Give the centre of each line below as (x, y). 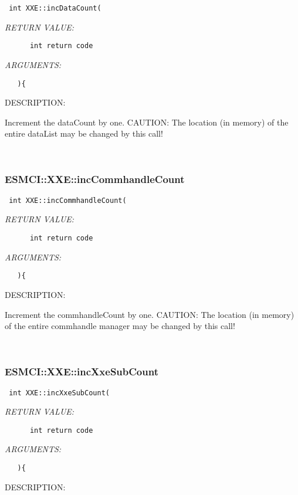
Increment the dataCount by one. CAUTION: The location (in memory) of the (147, 122)
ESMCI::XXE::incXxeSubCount (82, 372)
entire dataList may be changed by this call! (84, 133)
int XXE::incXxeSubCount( (59, 393)
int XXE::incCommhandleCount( (68, 200)
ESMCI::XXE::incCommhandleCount (95, 179)
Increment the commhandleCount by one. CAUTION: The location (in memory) (150, 314)
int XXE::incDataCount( (55, 8)
